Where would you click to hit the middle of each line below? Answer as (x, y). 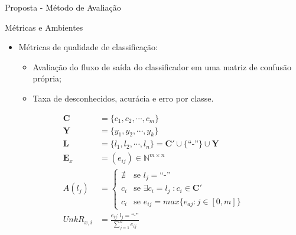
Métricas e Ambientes (44, 27)
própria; (47, 78)
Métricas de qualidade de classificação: (88, 47)
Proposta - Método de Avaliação (63, 7)
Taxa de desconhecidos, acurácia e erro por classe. (123, 98)
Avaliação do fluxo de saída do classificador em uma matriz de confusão (162, 66)
